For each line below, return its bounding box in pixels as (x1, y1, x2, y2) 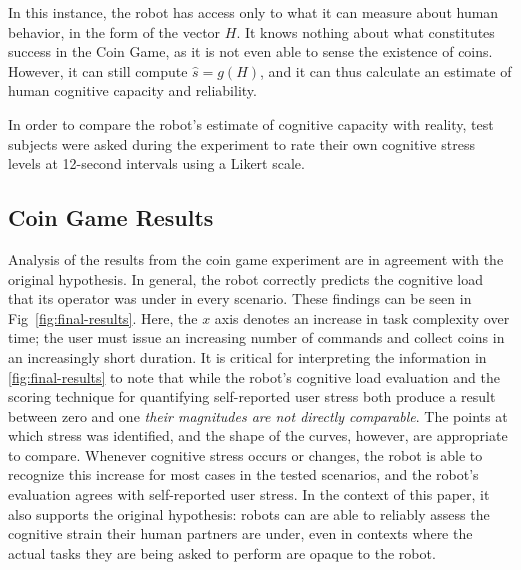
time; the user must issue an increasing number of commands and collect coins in (8, 327, 505, 348)
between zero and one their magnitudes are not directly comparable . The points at (8, 405, 508, 426)
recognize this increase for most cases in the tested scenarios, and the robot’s (8, 464, 479, 485)
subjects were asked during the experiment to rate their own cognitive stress (8, 133, 475, 154)
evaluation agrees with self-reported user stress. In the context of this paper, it (8, 484, 490, 505)
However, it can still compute (8, 60, 188, 81)
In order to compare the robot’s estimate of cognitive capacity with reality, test (8, 113, 494, 134)
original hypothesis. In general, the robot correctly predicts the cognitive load (8, 268, 483, 289)
